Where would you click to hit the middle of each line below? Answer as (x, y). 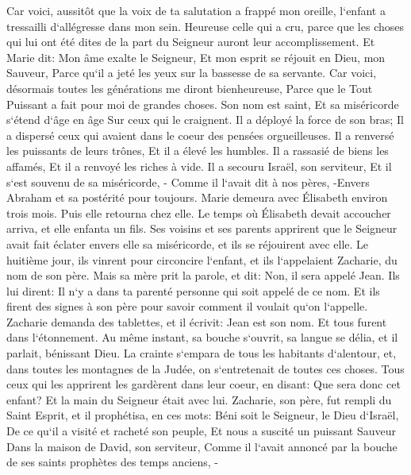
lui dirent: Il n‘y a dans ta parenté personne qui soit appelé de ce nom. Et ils (193, 290)
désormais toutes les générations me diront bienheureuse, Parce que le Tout (190, 88)
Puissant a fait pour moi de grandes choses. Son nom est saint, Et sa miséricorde (203, 104)
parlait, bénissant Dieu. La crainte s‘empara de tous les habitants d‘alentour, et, (202, 353)
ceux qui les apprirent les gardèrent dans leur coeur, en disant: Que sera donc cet (204, 384)
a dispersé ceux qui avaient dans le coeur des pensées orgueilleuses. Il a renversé (200, 135)
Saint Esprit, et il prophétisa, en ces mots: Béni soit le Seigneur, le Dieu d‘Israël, (203, 415)
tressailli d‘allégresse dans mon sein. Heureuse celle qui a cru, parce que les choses (205, 26)
